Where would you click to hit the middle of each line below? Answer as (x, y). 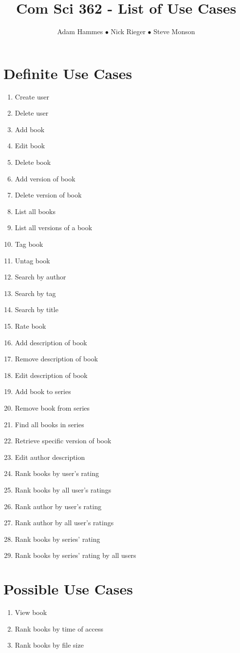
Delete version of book (48, 195)
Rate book (30, 326)
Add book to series (43, 391)
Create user (32, 96)
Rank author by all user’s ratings (64, 523)
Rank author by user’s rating (58, 506)
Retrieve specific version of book (63, 441)
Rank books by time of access (59, 628)
